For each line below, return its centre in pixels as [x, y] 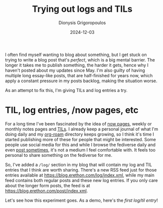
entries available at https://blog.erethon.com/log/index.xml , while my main [80, 175]
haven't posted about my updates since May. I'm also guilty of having [75, 70]
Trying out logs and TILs [82, 9]
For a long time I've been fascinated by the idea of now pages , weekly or [78, 123]
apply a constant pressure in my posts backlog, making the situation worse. [81, 81]
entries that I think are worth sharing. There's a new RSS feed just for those [81, 170]
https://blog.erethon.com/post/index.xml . [47, 191]
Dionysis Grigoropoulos [82, 23]
